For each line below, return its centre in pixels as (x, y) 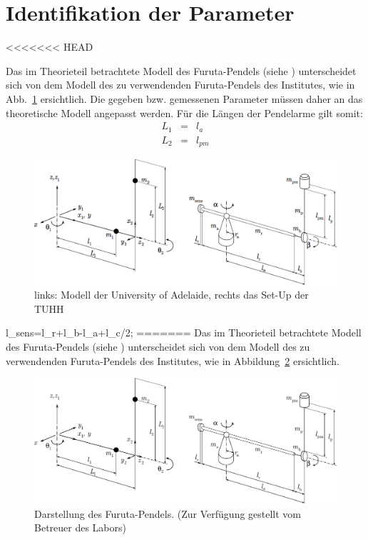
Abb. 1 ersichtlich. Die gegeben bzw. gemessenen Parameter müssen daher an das (184, 98)
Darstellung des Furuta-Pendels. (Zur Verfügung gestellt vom (168, 513)
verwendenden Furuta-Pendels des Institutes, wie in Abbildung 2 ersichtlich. (173, 360)
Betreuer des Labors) (80, 527)
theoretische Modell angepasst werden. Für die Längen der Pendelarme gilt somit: (184, 112)
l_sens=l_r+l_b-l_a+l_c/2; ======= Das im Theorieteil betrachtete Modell (184, 332)
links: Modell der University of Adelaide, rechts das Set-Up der (172, 295)
